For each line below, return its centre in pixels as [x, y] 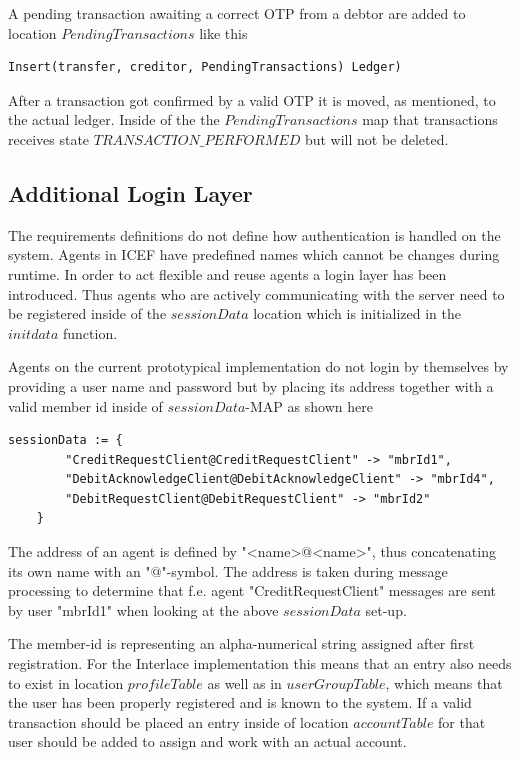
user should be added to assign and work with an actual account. [207, 741]
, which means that [444, 682]
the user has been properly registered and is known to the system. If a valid [240, 702]
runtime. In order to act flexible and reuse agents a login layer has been [227, 273]
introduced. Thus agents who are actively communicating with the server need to [256, 293]
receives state [49, 138]
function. [90, 332]
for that [462, 721]
